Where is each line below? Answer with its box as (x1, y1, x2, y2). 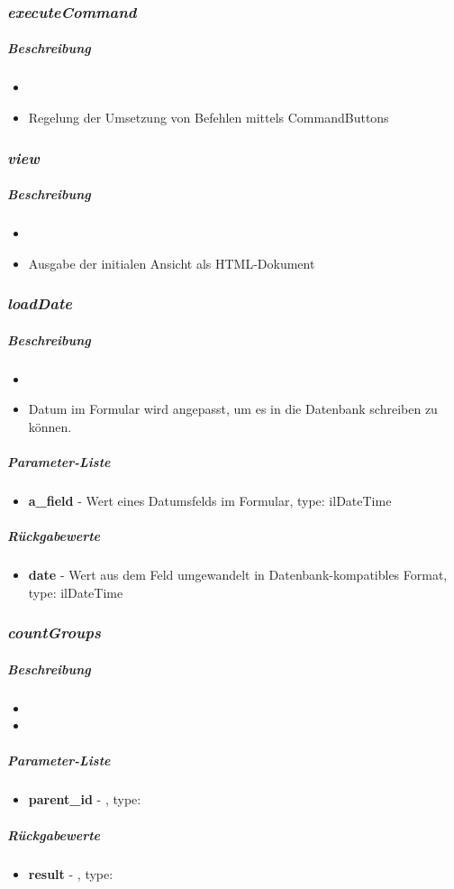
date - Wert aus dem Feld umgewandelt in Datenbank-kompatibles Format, (28, 565, 448, 584)
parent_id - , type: (28, 790, 141, 809)
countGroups (7, 621, 101, 644)
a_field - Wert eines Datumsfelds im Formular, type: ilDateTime (28, 490, 392, 509)
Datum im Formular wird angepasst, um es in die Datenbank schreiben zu (28, 399, 438, 418)
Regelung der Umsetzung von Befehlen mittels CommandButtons (28, 108, 389, 126)
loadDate (7, 292, 72, 315)
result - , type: (28, 864, 113, 883)
